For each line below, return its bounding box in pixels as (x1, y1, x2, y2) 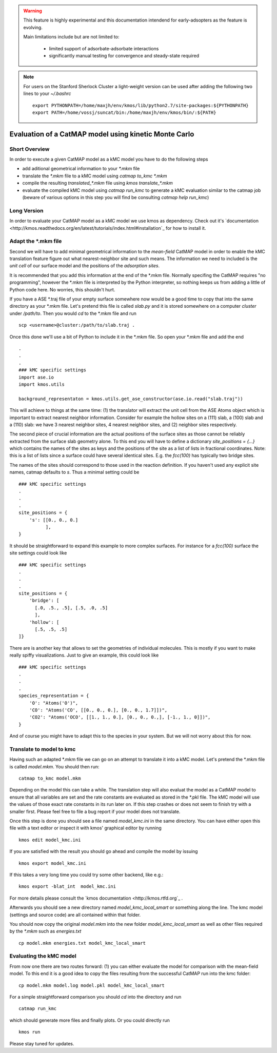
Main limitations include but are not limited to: (23, 34, 120, 40)
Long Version (9, 207, 44, 214)
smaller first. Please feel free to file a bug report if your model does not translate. (9, 808, 181, 814)
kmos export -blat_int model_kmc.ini (18, 884, 116, 889)
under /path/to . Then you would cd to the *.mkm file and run (9, 310, 137, 316)
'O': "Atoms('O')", (29, 700, 78, 706)
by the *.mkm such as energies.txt (9, 928, 82, 935)
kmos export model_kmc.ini (18, 860, 87, 866)
